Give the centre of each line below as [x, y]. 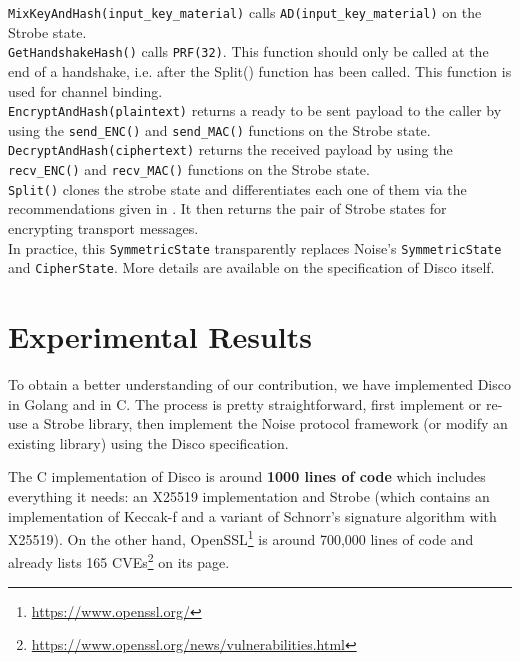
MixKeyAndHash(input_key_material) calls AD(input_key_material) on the [245, 12]
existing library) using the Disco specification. [148, 442]
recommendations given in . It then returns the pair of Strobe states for [227, 208]
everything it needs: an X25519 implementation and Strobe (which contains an [249, 495]
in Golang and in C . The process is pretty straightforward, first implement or [245, 403]
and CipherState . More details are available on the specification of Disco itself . [251, 267]
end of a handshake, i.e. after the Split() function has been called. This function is [260, 70]
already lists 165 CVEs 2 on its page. [119, 561]
